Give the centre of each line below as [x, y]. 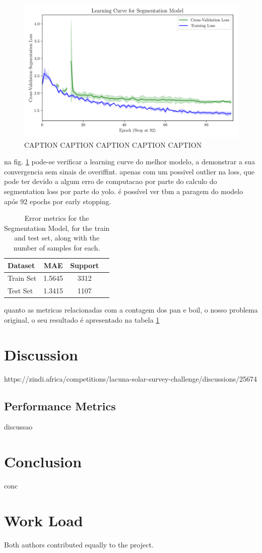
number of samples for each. [57, 247]
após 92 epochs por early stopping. [58, 201]
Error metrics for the [57, 218]
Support [85, 265]
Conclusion [43, 462]
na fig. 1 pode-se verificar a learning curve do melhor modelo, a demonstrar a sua [129, 162]
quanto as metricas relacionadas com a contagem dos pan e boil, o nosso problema [131, 310]
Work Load [44, 520]
